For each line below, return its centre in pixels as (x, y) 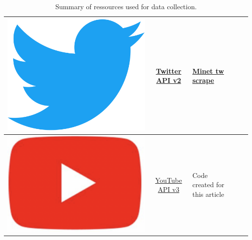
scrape (203, 80)
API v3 (168, 189)
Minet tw (208, 71)
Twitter (169, 71)
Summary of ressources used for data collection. (126, 6)
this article (208, 194)
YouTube (169, 180)
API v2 (169, 80)
